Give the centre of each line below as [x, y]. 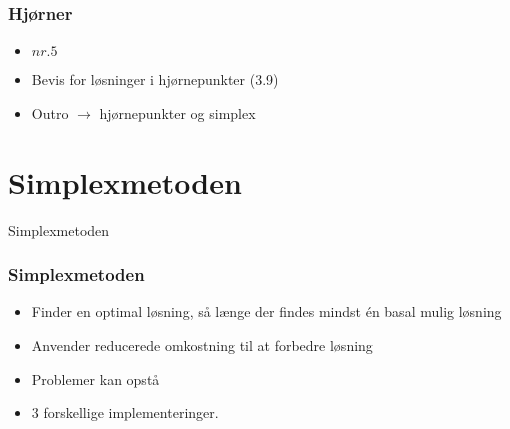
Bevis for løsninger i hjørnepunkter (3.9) [155, 79]
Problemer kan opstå [95, 378]
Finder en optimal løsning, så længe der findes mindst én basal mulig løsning [266, 311]
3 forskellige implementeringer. [125, 412]
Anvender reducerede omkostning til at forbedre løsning [202, 344]
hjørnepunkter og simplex [177, 112]
